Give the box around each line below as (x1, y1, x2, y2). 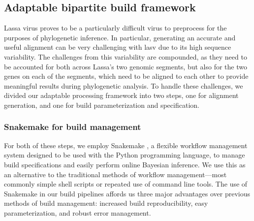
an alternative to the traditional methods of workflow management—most (4, 169, 227, 179)
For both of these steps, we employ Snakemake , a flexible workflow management (4, 140, 248, 150)
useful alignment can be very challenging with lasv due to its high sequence (4, 42, 231, 52)
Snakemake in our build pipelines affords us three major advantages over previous (4, 188, 250, 198)
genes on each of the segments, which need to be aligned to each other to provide (4, 71, 249, 81)
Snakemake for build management (4, 121, 141, 133)
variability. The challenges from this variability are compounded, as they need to (4, 51, 247, 62)
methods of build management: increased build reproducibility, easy (4, 198, 208, 208)
